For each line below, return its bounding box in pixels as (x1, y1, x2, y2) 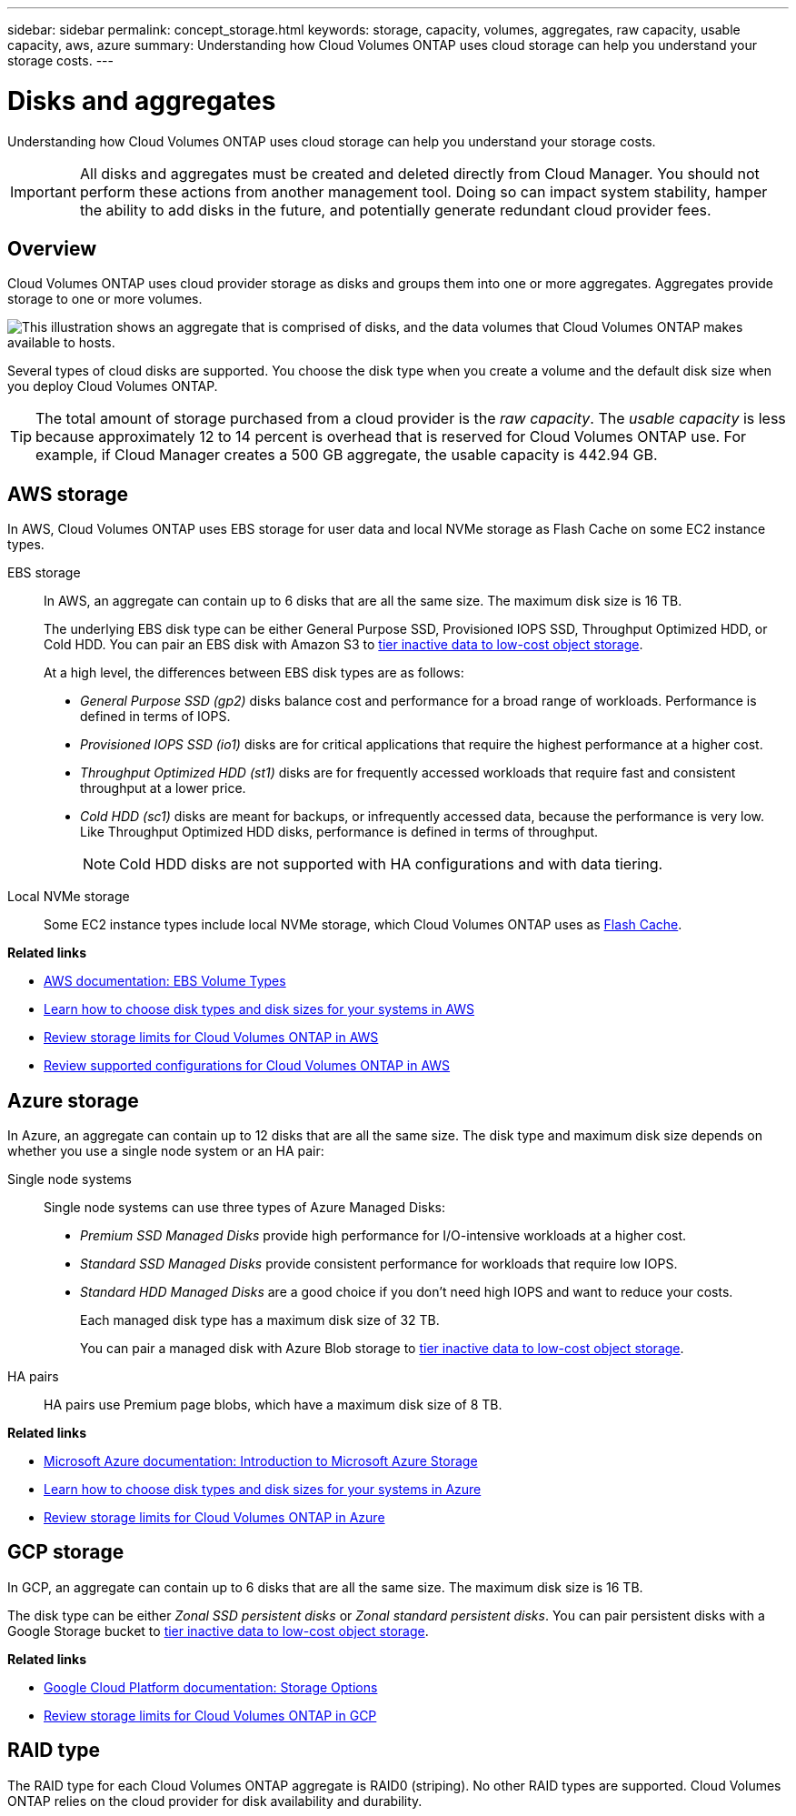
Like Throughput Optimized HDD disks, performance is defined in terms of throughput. (80, 824, 599, 840)
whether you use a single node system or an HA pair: (7, 1143, 324, 1159)
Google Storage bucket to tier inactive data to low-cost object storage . (7, 1622, 429, 1639)
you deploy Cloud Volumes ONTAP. (7, 378, 218, 395)
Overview (7, 236, 97, 260)
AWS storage (7, 482, 128, 506)
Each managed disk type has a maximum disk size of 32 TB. (80, 1312, 440, 1329)
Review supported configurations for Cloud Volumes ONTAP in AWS (44, 1058, 451, 1074)
